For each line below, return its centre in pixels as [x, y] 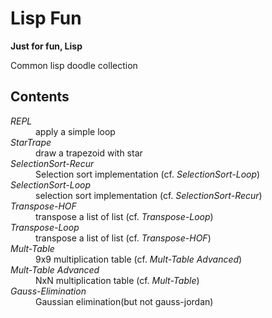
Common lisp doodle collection [74, 65]
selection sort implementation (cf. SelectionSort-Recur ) [149, 195]
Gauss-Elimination [48, 291]
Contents [40, 97]
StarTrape [31, 142]
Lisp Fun [46, 18]
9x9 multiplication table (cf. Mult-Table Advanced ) [139, 259]
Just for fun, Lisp [46, 46]
